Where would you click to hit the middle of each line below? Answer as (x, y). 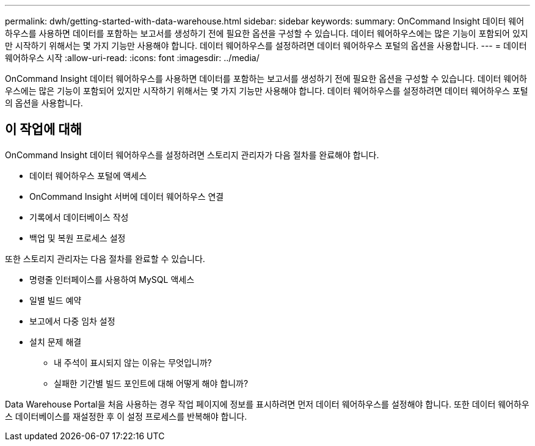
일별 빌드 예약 (56, 300)
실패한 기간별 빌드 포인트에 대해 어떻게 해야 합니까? (151, 383)
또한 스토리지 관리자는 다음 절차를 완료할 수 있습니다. (105, 258)
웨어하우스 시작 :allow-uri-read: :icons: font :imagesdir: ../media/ (132, 58)
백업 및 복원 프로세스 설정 (78, 238)
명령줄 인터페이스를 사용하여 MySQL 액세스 (112, 279)
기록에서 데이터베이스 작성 (79, 217)
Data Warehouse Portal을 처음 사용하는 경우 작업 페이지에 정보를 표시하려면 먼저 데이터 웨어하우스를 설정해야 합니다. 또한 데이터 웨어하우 (267, 404)
